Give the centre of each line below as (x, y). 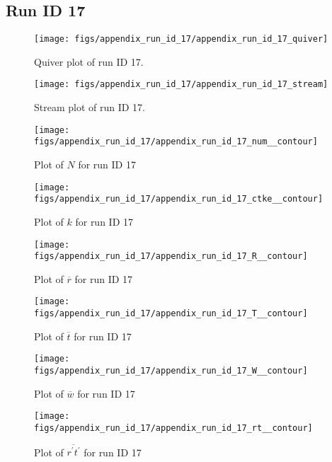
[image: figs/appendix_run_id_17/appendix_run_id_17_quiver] (181, 39)
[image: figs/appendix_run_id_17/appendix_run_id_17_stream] (181, 85)
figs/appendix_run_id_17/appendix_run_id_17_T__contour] (171, 314)
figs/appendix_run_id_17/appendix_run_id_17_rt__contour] (173, 428)
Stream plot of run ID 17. (90, 107)
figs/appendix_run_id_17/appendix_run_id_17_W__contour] (171, 370)
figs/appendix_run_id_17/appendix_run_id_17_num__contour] (176, 142)
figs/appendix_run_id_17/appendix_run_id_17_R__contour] (171, 256)
